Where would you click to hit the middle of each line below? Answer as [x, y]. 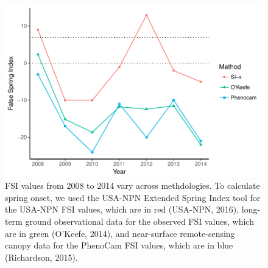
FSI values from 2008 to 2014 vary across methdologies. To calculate [132, 185]
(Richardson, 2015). [41, 257]
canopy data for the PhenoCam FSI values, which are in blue [119, 245]
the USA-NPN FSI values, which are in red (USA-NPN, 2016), [122, 209]
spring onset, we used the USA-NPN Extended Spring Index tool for [133, 197]
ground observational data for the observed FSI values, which [139, 221]
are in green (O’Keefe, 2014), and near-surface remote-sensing [120, 233]
